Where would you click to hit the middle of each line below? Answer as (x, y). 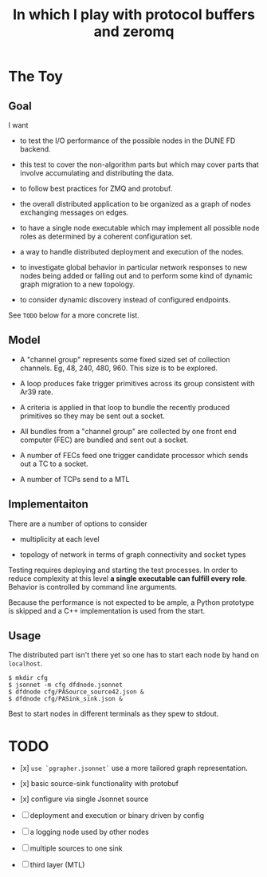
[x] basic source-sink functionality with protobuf (99, 784)
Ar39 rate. (36, 392)
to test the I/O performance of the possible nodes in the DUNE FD (128, 140)
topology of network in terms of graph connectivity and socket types (133, 554)
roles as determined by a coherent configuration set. (106, 236)
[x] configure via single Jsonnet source (84, 799)
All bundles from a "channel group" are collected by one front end (128, 431)
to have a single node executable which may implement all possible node (139, 228)
